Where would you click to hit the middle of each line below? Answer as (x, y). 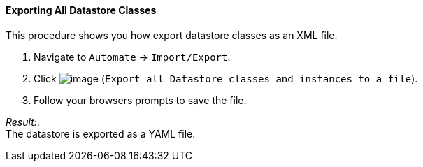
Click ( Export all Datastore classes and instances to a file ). (226, 78)
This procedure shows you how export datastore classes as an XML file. (172, 35)
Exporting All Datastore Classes (81, 10)
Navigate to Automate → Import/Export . (132, 57)
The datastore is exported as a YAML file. (101, 133)
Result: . (23, 122)
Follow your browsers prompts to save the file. (140, 100)
